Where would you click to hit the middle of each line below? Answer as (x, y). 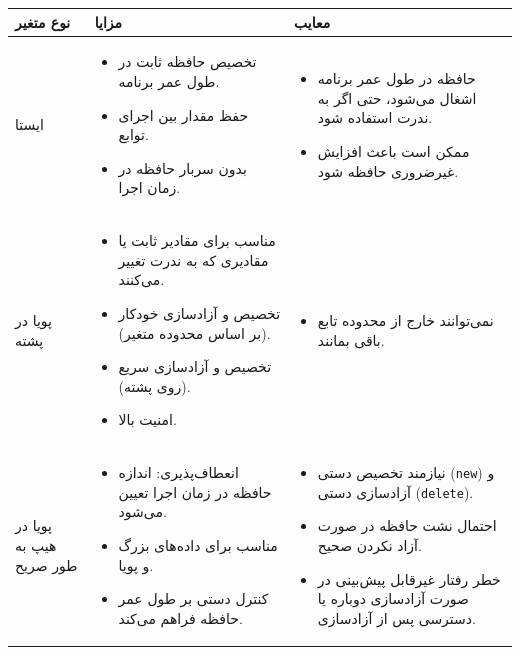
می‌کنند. (141, 279)
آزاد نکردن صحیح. (369, 545)
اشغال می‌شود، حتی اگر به (397, 97)
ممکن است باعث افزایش (393, 150)
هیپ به (36, 545)
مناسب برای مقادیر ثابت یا (197, 240)
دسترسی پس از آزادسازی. (396, 617)
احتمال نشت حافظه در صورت (407, 525)
